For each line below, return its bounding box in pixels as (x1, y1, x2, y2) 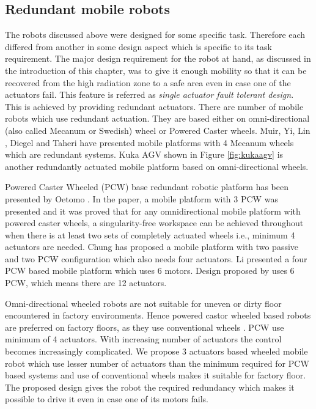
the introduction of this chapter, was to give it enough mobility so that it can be (5, 64, 307, 76)
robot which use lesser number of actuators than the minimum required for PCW (5, 356, 309, 369)
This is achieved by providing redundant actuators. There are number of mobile (5, 100, 304, 112)
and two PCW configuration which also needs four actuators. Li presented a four (5, 252, 307, 265)
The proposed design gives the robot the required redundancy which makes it (5, 380, 295, 393)
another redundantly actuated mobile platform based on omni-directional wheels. (5, 160, 309, 172)
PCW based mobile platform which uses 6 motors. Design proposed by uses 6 (5, 264, 295, 277)
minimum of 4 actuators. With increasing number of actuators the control (5, 333, 282, 345)
